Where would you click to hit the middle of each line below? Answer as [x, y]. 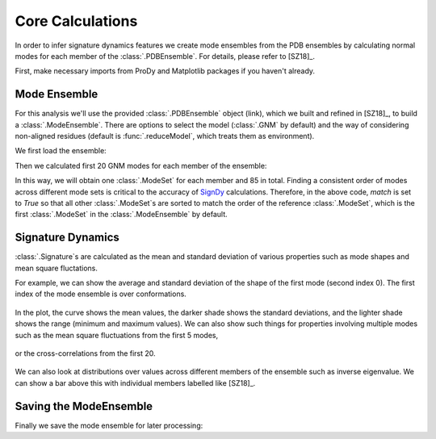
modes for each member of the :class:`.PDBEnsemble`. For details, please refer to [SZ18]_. [165, 56]
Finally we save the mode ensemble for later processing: [109, 425]
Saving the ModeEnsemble [84, 406]
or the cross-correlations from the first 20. [86, 353]
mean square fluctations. [57, 268]
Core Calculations [76, 21]
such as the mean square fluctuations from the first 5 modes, [117, 335]
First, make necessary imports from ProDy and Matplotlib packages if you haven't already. [165, 71]
